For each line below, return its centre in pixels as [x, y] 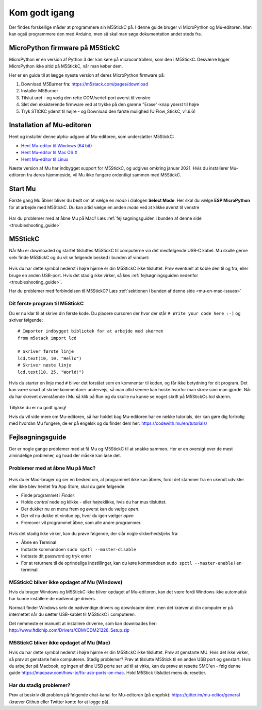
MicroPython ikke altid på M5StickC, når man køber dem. [66, 66]
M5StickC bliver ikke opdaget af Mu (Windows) [66, 582]
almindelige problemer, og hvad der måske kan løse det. [65, 456]
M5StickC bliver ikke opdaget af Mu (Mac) [60, 642]
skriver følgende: [26, 320]
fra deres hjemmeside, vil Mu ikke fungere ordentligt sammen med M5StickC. [104, 175]
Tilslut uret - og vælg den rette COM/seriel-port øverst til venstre [86, 98]
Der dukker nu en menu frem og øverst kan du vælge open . [80, 509]
